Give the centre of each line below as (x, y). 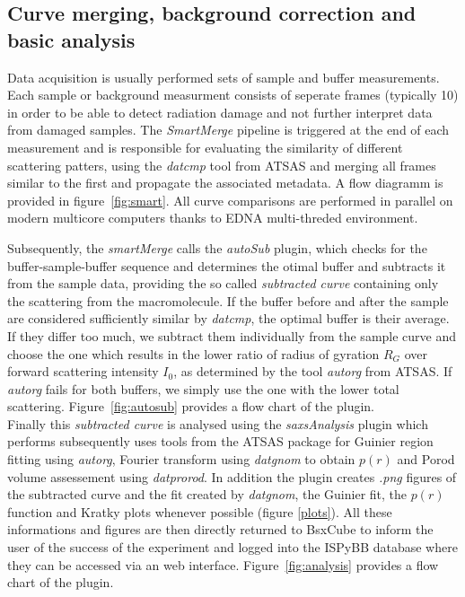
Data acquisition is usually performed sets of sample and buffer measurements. (224, 77)
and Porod (426, 459)
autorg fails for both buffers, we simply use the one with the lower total (203, 388)
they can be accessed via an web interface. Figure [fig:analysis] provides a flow (223, 564)
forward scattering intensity (83, 371)
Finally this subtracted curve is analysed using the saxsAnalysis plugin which (218, 423)
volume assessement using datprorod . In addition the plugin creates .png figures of (232, 476)
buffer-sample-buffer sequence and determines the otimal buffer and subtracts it (227, 265)
